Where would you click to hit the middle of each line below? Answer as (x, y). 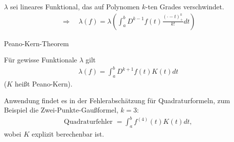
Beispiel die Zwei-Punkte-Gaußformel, (61, 110)
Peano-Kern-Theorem (37, 43)
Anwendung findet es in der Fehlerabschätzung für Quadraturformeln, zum (117, 100)
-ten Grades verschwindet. (185, 6)
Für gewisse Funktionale (41, 60)
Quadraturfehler (88, 122)
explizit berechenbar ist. (68, 134)
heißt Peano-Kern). (44, 84)
